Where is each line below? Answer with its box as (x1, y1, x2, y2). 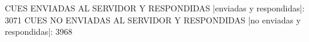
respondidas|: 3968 (5, 25, 73, 38)
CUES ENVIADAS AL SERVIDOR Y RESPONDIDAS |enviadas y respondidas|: (5, 2, 305, 14)
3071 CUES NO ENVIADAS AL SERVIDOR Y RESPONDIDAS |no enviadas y (5, 13, 301, 26)
